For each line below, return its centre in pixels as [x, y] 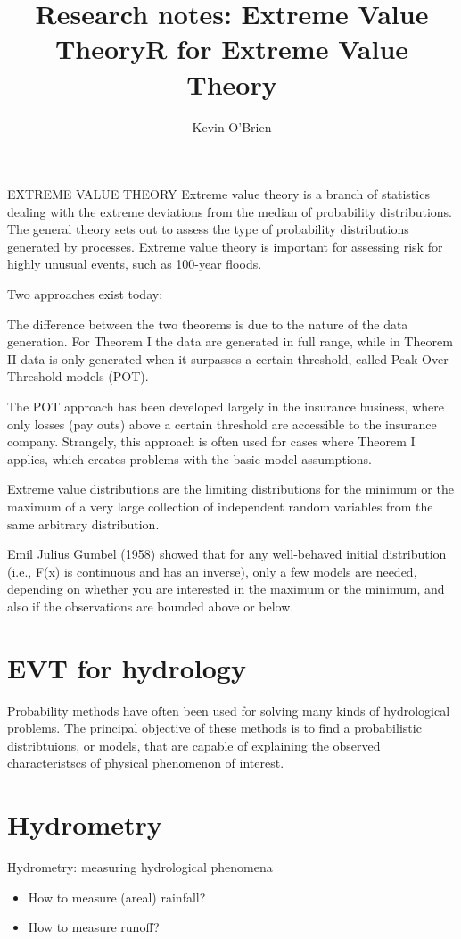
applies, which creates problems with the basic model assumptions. [189, 458]
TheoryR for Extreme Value [232, 49]
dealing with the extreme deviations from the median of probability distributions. [230, 211]
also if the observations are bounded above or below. [151, 606]
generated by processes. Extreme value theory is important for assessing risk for [225, 246]
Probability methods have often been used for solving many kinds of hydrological [229, 710]
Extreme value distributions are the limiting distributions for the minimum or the [230, 489]
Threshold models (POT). [78, 376]
